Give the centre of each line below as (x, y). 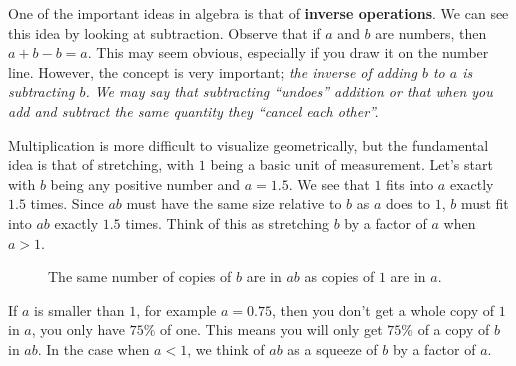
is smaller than (79, 309)
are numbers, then (431, 32)
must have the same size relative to (234, 203)
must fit (484, 203)
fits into (410, 183)
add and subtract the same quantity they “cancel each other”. (193, 110)
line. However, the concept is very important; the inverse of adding (212, 71)
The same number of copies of (140, 276)
